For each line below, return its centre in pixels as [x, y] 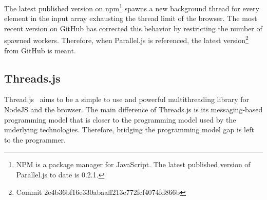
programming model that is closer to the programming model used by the [120, 119]
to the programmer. [35, 139]
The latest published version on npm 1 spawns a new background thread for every [132, 7]
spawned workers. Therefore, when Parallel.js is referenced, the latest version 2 [126, 39]
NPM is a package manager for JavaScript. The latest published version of [133, 164]
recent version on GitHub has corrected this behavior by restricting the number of [133, 28]
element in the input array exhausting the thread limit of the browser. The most [131, 18]
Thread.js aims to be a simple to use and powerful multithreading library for [127, 99]
